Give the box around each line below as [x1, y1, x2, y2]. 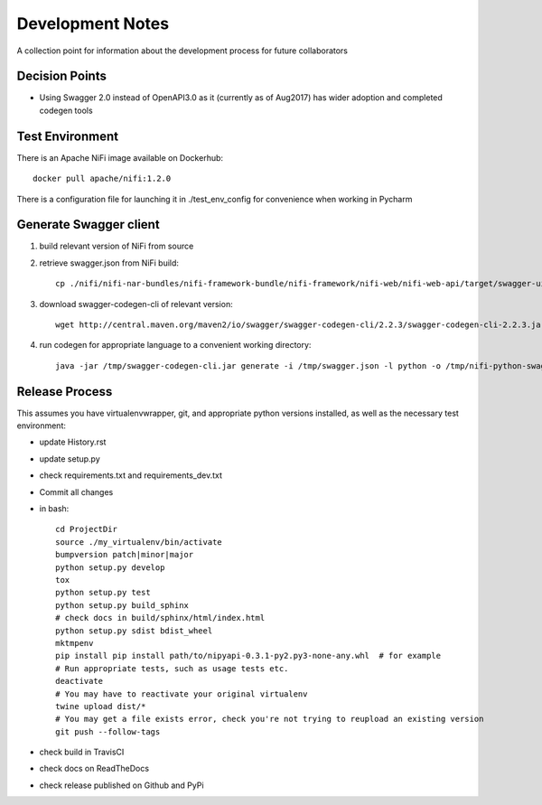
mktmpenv [55, 638, 94, 648]
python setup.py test [55, 587, 151, 598]
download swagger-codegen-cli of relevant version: [39, 298, 234, 309]
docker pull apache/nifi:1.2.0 [33, 173, 172, 184]
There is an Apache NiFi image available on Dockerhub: [16, 152, 224, 163]
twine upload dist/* [55, 701, 146, 711]
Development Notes [16, 14, 170, 33]
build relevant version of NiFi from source [39, 240, 194, 252]
